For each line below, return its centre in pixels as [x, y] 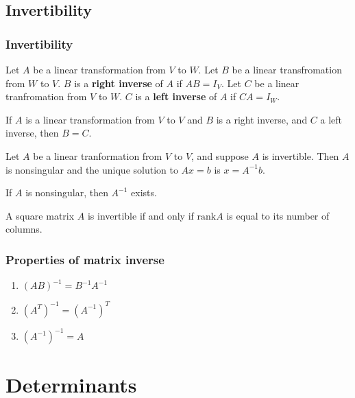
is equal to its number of [278, 215]
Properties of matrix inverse [85, 259]
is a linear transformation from [90, 119]
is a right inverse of [119, 83]
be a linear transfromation [287, 69]
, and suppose [220, 155]
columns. [24, 229]
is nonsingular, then [67, 192]
